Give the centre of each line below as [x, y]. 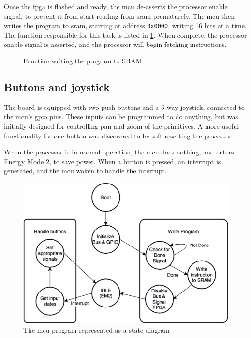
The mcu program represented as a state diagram [96, 330]
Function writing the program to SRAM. [84, 61]
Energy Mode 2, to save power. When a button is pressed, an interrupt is [112, 161]
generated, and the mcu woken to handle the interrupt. [85, 171]
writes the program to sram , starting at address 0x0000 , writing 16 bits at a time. [125, 25]
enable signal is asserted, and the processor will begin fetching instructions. [115, 44]
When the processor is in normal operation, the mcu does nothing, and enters [119, 152]
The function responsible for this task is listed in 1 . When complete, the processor [125, 35]
